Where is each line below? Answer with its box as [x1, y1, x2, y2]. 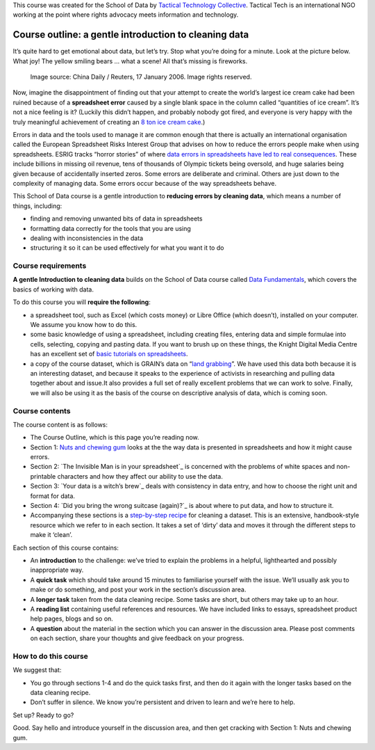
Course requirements [12, 261, 87, 271]
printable [30, 472, 56, 480]
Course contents [12, 406, 71, 415]
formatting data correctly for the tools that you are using [30, 224, 191, 232]
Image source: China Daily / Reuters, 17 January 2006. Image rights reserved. [30, 73, 252, 81]
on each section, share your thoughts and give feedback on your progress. [30, 634, 244, 643]
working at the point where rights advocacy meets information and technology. [12, 10, 239, 19]
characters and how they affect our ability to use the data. [57, 472, 224, 480]
